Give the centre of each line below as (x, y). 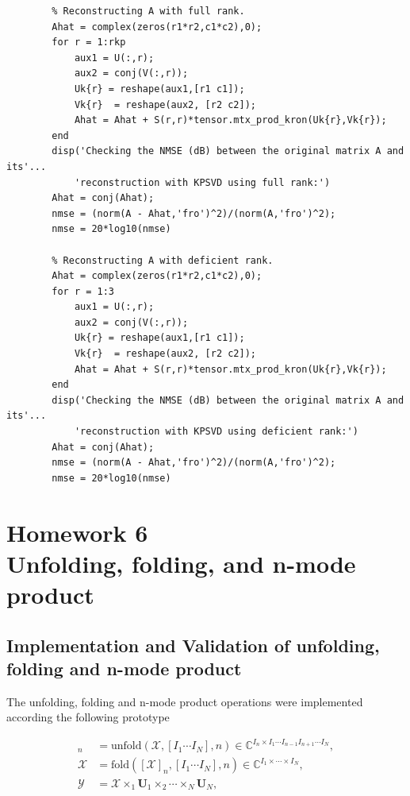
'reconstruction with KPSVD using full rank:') (202, 182)
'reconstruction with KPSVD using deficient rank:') (216, 432)
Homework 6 (77, 532)
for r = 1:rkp (89, 43)
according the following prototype (88, 717)
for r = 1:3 (83, 291)
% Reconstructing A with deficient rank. (163, 260)
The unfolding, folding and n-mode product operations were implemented (185, 701)
